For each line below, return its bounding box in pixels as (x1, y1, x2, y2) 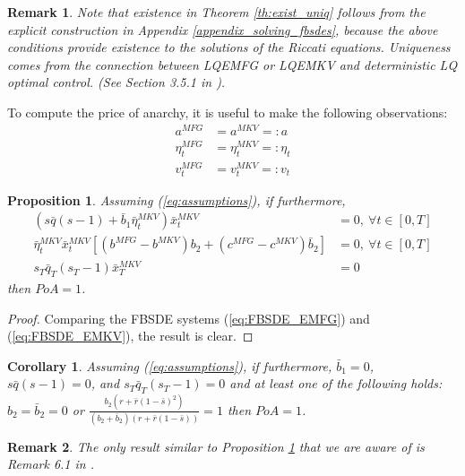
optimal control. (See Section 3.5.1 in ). (7, 73, 226, 91)
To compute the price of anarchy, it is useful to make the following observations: (7, 102, 448, 121)
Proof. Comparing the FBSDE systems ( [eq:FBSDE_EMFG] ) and (7, 308, 370, 327)
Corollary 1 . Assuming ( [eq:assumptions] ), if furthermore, (7, 356, 332, 375)
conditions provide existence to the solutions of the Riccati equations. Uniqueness (7, 38, 451, 56)
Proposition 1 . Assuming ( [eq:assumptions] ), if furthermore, (7, 190, 346, 209)
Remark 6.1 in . (7, 454, 95, 473)
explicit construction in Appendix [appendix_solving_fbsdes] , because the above (7, 20, 438, 39)
